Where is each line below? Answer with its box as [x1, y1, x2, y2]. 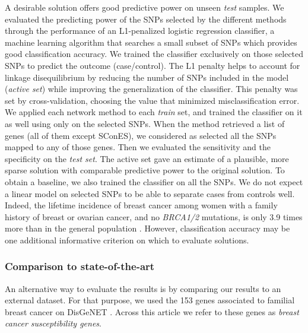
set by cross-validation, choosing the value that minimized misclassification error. [5, 94, 300, 106]
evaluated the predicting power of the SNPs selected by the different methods [5, 12, 287, 25]
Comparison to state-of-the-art [5, 259, 155, 274]
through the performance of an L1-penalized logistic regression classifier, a [5, 24, 275, 37]
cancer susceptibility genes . [5, 317, 101, 329]
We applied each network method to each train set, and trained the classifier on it [5, 106, 303, 118]
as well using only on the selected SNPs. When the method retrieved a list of [5, 117, 285, 129]
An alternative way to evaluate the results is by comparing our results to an [5, 282, 281, 294]
